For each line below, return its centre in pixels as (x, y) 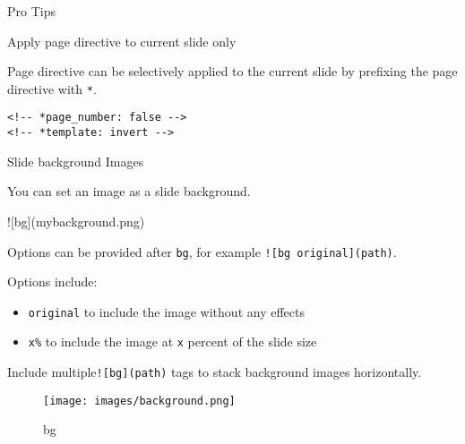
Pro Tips (31, 11)
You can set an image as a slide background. (129, 191)
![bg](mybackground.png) (76, 221)
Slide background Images (76, 161)
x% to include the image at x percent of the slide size (172, 342)
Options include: (52, 282)
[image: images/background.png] (139, 401)
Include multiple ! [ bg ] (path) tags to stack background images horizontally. (215, 372)
